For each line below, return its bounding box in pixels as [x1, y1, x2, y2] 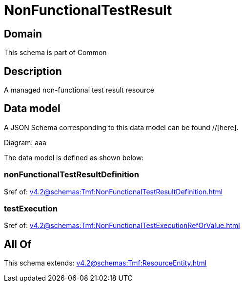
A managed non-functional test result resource [4, 86, 154, 95]
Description [4, 65, 62, 77]
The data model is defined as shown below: [4, 153, 144, 162]
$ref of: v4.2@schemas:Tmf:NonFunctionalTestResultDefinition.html [4, 187, 223, 196]
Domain [4, 27, 42, 40]
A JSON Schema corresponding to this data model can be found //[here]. [4, 123, 239, 132]
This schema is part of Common [4, 48, 107, 57]
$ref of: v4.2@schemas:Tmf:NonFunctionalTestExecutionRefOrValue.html [4, 221, 240, 230]
